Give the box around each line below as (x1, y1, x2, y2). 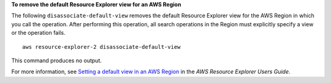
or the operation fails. (11, 29, 66, 37)
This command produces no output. (11, 57, 102, 64)
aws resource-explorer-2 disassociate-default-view (22, 43, 181, 50)
